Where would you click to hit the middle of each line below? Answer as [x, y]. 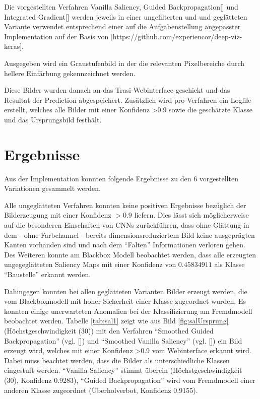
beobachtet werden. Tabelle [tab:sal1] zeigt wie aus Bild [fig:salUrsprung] [116, 321]
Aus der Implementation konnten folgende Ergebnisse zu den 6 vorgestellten [121, 178]
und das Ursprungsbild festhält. [53, 119]
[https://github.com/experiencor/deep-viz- [176, 36]
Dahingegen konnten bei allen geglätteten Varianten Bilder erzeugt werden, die [126, 291]
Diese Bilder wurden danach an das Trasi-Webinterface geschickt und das [117, 90]
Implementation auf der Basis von [56, 36]
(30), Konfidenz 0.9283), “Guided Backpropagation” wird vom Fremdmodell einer [130, 380]
